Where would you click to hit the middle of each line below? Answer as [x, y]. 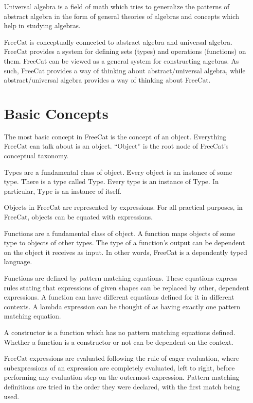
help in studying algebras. [42, 25]
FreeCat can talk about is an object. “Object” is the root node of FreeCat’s [116, 146]
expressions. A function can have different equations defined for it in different [119, 297]
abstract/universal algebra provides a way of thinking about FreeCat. [107, 80]
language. [18, 261]
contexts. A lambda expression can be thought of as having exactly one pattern [122, 306]
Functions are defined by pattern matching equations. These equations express [121, 278]
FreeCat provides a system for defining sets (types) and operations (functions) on [125, 51]
